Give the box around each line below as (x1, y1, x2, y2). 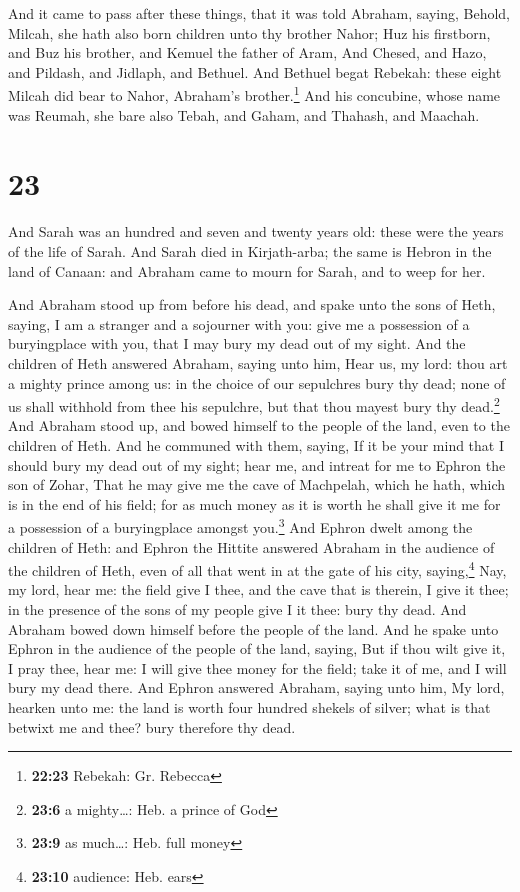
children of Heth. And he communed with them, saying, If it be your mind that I (8, 434, 505, 455)
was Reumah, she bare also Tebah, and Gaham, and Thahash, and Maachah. (8, 104, 480, 125)
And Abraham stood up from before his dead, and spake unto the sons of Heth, (8, 294, 496, 315)
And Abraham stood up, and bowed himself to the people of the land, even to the (8, 415, 510, 436)
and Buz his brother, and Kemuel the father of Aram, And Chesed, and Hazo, (8, 42, 487, 63)
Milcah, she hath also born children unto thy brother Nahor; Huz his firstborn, (8, 22, 491, 43)
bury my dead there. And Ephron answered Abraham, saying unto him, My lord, (8, 677, 505, 698)
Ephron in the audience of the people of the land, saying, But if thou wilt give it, (8, 638, 506, 659)
